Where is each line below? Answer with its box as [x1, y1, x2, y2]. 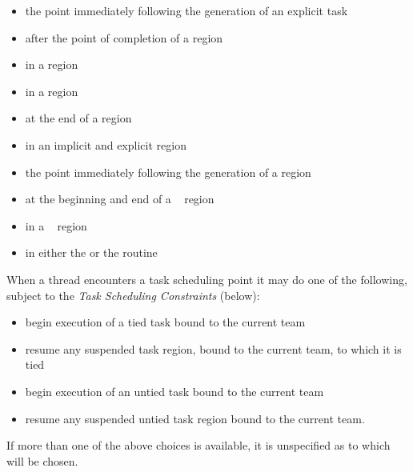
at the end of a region [25, 110, 132, 126]
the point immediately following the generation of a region [25, 163, 311, 180]
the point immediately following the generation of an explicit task [25, 2, 348, 18]
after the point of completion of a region [25, 29, 223, 46]
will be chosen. [6, 452, 78, 469]
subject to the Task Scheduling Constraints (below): [6, 286, 260, 303]
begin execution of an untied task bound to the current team [25, 382, 324, 399]
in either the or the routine [25, 244, 158, 261]
